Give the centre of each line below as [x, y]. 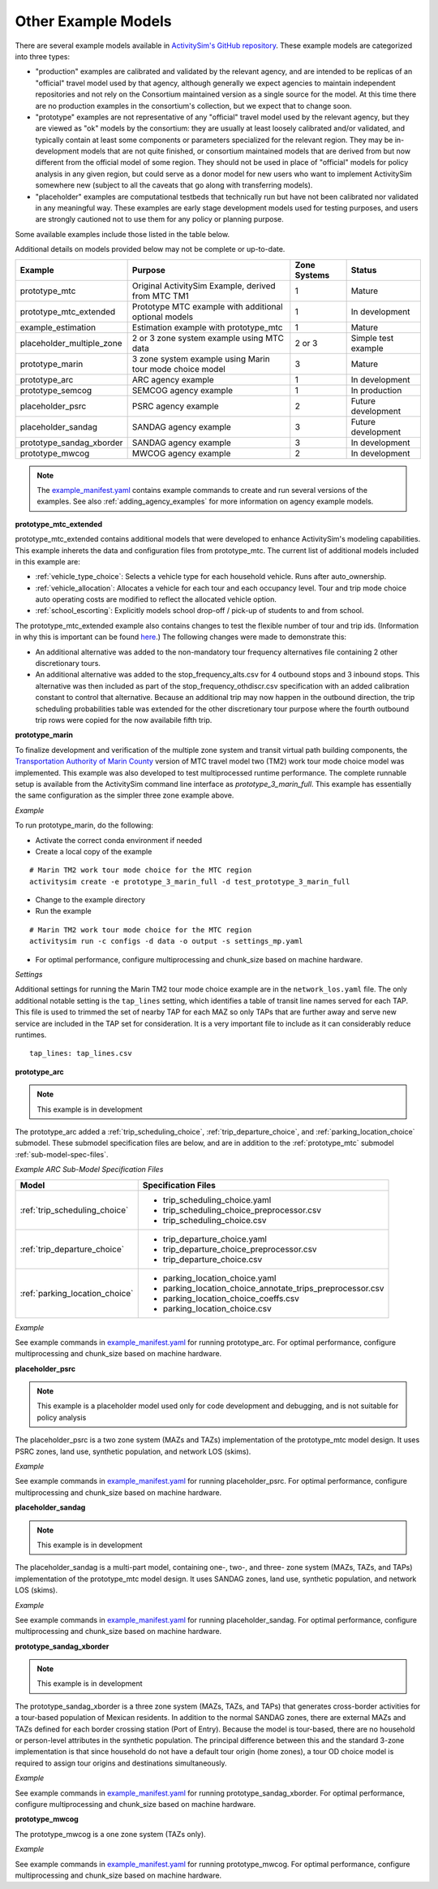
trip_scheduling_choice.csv [215, 1220]
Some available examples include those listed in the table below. [122, 234]
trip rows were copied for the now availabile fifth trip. [124, 720]
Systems [312, 274]
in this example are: [47, 561]
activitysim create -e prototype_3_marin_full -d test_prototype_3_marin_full [190, 882]
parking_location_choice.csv [217, 1308]
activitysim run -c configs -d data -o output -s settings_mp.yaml [166, 941]
